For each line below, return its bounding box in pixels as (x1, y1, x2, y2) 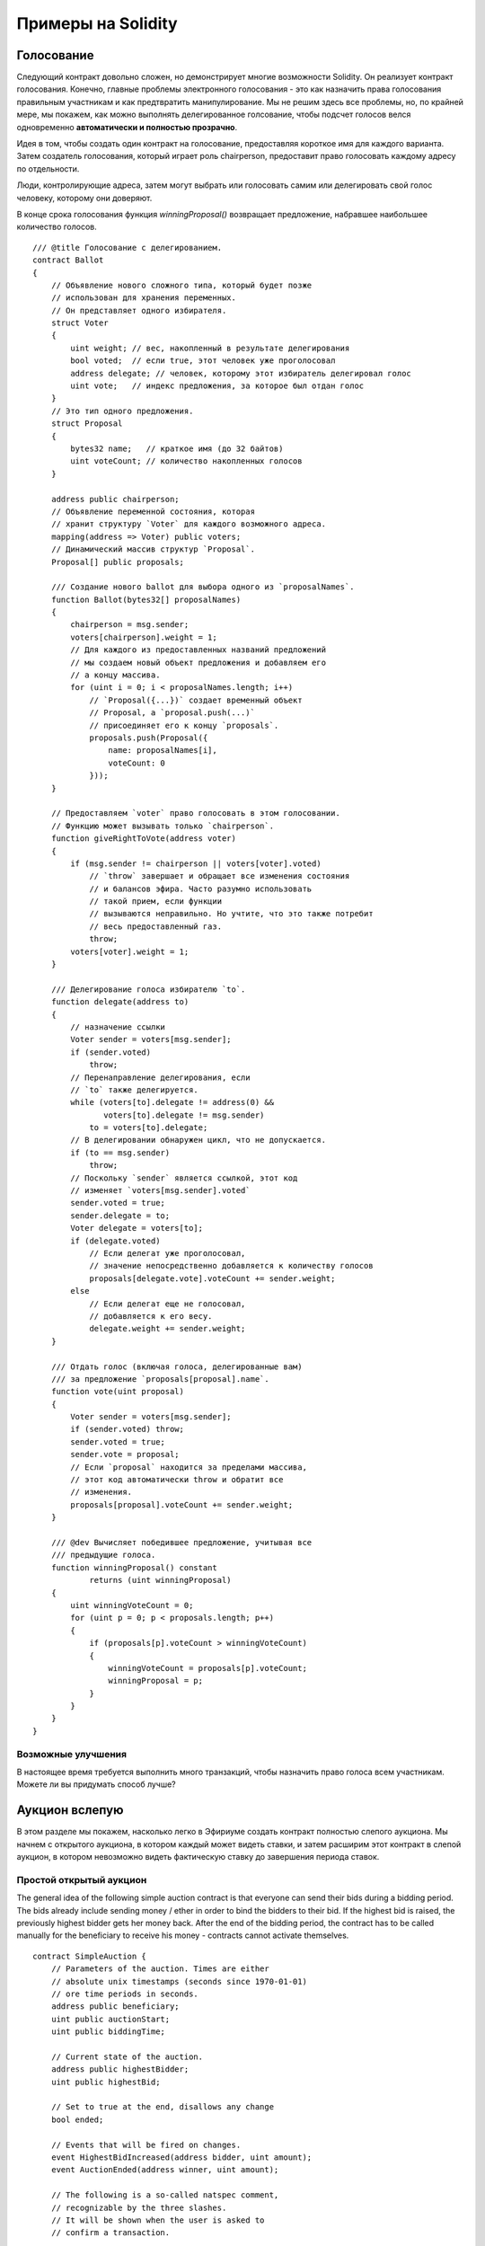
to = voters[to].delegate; (89, 1123, 208, 1133)
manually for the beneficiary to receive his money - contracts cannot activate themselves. (16, 1930, 349, 1941)
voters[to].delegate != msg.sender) (103, 1110, 265, 1120)
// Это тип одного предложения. (50, 405, 194, 416)
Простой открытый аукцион (16, 1873, 147, 1886)
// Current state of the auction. (50, 2051, 204, 2062)
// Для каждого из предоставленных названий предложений (70, 645, 327, 655)
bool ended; (50, 2114, 104, 2125)
